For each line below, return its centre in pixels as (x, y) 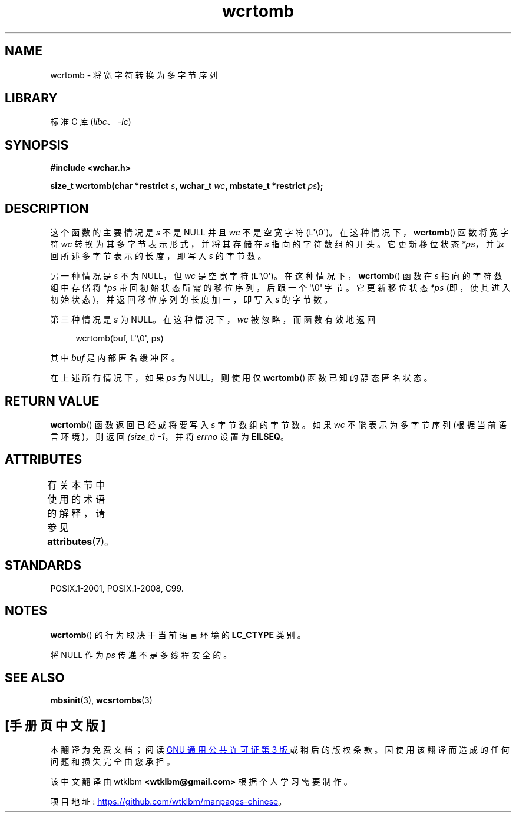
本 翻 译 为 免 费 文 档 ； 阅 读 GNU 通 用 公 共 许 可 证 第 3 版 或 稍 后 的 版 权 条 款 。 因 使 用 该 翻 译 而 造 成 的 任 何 (280, 750)
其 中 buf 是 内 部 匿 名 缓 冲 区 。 (115, 358)
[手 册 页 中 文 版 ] (55, 725)
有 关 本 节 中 (76, 485)
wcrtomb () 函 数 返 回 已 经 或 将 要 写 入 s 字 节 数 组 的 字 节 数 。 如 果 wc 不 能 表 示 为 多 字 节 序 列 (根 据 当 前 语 (278, 424)
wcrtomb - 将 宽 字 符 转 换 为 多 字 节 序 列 (134, 75)
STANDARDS (43, 566)
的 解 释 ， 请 (76, 513)
